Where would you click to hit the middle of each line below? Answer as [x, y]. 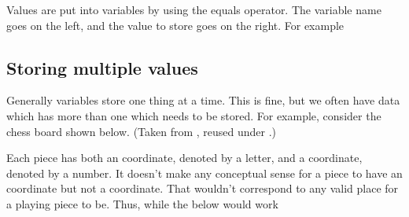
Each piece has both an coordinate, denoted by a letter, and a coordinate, [184, 158]
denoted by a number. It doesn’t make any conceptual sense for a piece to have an [204, 173]
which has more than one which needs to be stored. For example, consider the [194, 115]
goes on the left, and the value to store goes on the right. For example [175, 25]
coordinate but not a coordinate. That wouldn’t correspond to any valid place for [203, 188]
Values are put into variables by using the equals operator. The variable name [194, 9]
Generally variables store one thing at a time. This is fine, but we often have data [203, 100]
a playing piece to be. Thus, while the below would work [142, 203]
